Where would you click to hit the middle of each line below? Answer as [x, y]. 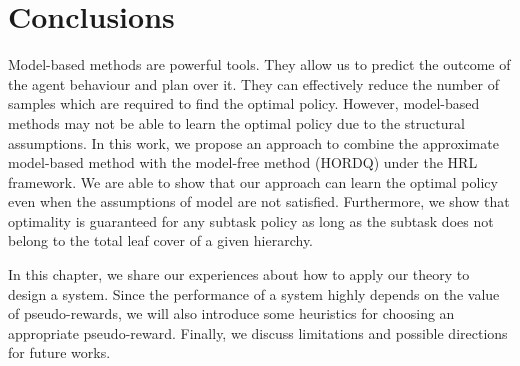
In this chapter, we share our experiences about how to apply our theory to [239, 274]
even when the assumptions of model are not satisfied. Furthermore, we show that [259, 201]
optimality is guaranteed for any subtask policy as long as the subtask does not [251, 220]
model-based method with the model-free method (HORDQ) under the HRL [243, 162]
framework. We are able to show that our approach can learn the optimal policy [253, 181]
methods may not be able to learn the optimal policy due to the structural [236, 122]
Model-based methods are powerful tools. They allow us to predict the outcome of [259, 64]
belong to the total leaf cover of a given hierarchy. [161, 240]
